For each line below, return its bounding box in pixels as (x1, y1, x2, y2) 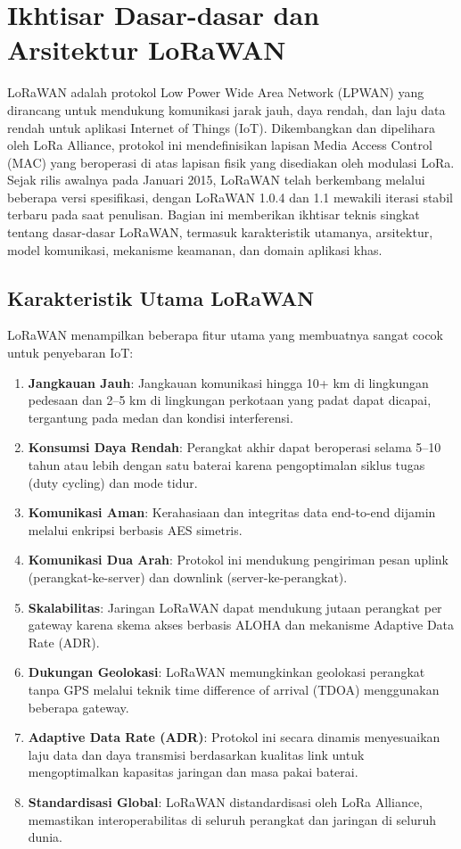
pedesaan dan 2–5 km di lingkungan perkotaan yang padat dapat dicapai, (28, 391, 432, 409)
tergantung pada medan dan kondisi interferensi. (28, 408, 293, 426)
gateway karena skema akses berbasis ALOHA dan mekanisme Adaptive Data (28, 615, 455, 634)
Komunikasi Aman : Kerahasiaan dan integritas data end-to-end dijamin (28, 503, 436, 522)
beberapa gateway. (28, 697, 129, 716)
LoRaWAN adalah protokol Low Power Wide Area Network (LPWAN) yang (7, 83, 424, 102)
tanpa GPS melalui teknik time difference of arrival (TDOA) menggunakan (28, 680, 440, 698)
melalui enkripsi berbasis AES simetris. (28, 520, 243, 539)
